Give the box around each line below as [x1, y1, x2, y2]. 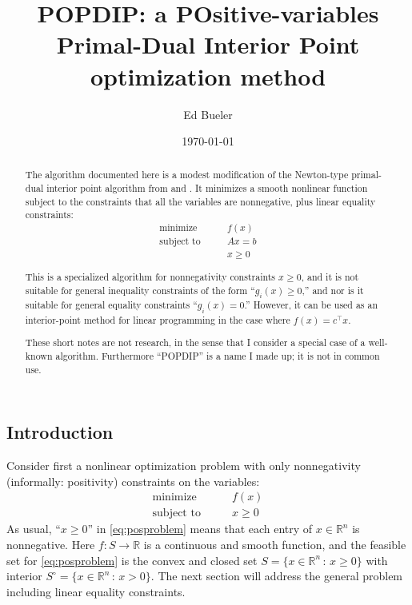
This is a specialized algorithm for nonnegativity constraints [25, 270, 276, 284]
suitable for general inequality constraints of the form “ [25, 284, 255, 297]
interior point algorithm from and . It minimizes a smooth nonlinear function [46, 181, 368, 195]
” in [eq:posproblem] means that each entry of [87, 520, 313, 537]
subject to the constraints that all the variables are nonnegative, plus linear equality [25, 194, 376, 208]
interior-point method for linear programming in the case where [25, 312, 290, 326]
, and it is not [301, 270, 359, 284]
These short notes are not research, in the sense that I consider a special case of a [25, 336, 366, 349]
